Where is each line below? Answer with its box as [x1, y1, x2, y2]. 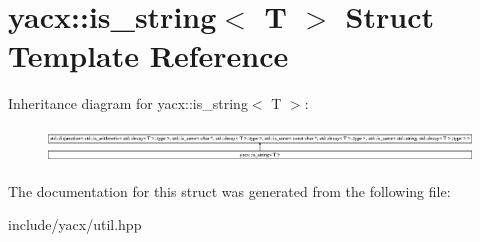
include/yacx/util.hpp [8, 214, 142, 235]
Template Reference [8, 35, 289, 76]
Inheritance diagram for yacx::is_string [8, 93, 248, 114]
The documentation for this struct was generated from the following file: [8, 180, 451, 201]
